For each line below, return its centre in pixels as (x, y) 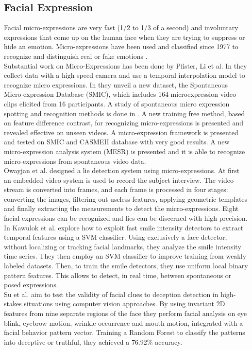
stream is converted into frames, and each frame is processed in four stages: (116, 189)
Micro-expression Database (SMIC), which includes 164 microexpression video (120, 94)
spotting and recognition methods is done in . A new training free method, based (125, 113)
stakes (13, 304)
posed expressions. (31, 285)
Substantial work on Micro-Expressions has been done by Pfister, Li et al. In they (126, 65)
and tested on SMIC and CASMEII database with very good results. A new (117, 142)
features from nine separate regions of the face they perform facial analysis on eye (126, 313)
